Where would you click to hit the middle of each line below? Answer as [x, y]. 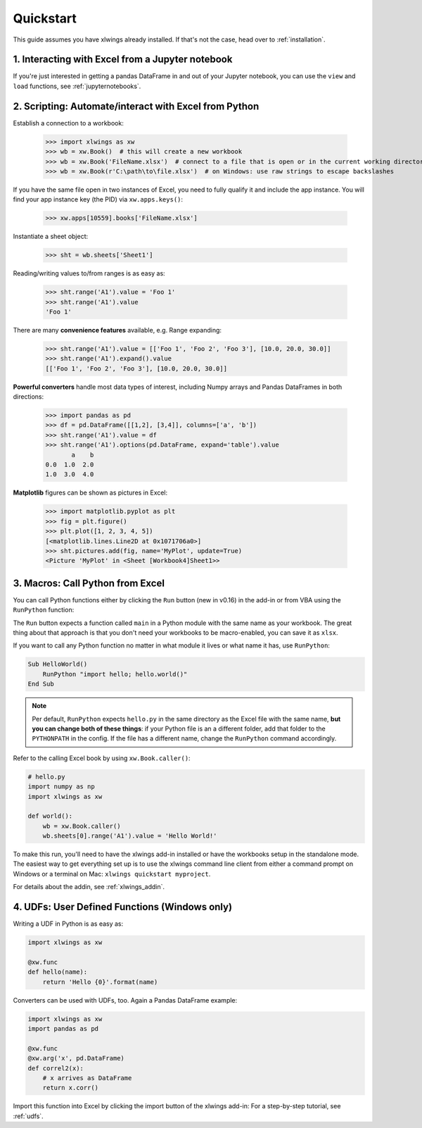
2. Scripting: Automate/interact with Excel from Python [136, 106]
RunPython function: [44, 610]
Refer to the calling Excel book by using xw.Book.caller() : [102, 758]
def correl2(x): [56, 1068]
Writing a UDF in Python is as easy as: [68, 924]
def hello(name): [58, 972]
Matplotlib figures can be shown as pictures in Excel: [90, 492]
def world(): [50, 816]
